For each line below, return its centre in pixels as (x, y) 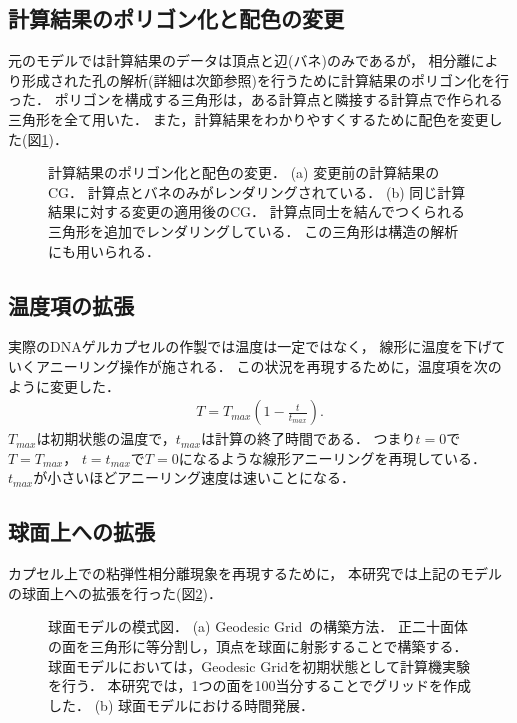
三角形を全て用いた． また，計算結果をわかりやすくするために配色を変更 (248, 118)
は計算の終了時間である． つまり (308, 438)
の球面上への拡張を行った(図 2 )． (115, 592)
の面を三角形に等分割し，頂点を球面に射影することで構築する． (258, 645)
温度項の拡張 (71, 304)
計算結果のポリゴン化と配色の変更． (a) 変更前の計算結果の (244, 172)
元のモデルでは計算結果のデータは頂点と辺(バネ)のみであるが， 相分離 (239, 60)
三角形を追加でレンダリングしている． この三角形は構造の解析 (253, 230)
